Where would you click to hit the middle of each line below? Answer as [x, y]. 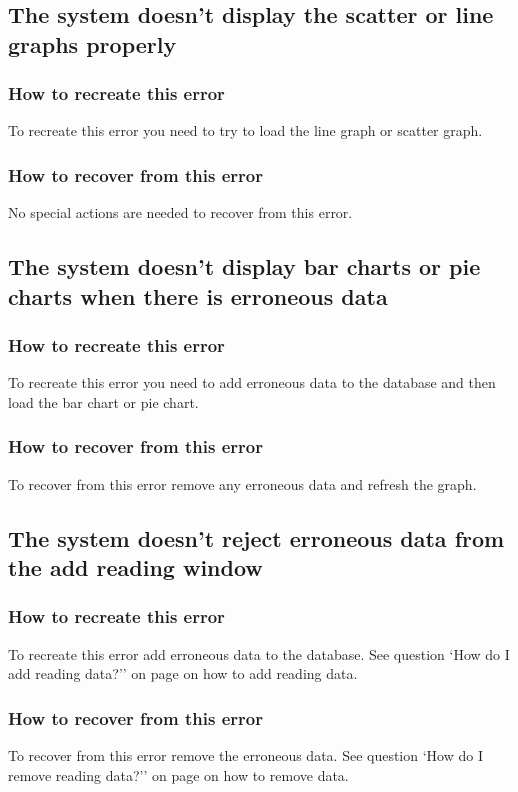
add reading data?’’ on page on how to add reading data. [183, 673]
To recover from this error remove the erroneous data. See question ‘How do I [245, 754]
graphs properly [92, 43]
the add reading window [135, 566]
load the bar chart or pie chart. [103, 401]
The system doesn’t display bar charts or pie [244, 266]
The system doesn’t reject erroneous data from [256, 537]
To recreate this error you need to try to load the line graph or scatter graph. [245, 130]
